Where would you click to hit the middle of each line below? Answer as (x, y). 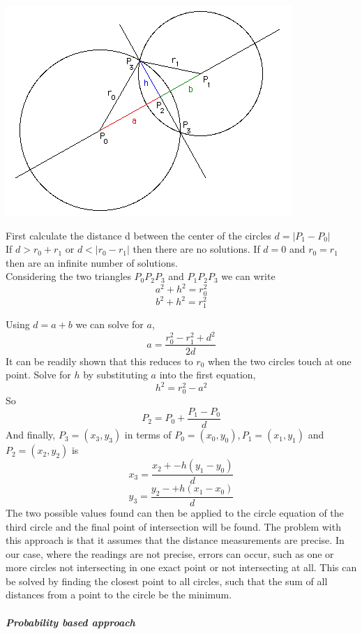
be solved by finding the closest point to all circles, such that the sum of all (167, 581)
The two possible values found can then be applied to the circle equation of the (175, 512)
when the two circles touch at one (279, 361)
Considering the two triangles (68, 276)
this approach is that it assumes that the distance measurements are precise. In (175, 540)
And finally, (31, 435)
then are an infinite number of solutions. (92, 262)
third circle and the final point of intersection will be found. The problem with (173, 526)
